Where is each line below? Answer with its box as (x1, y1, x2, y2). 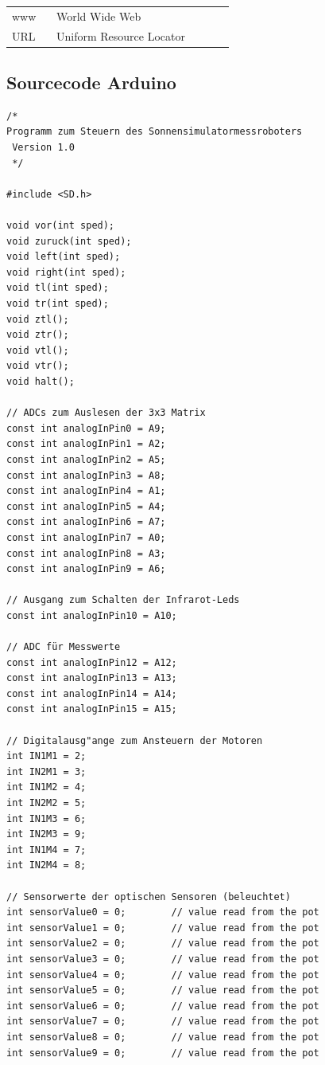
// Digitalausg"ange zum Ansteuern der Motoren (6, 734, 263, 746)
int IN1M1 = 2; (6, 750, 87, 762)
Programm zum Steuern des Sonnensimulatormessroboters (6, 126, 303, 138)
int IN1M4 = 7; (6, 844, 87, 856)
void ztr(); (6, 329, 69, 341)
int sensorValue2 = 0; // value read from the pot (6, 938, 319, 949)
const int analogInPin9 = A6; (6, 563, 166, 575)
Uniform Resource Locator (56, 27, 185, 44)
